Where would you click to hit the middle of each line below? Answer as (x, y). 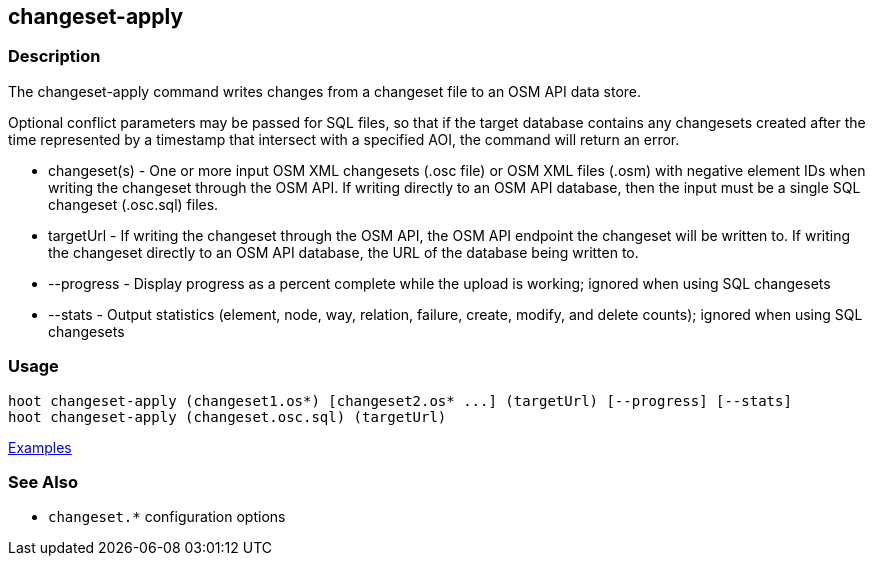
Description (54, 56)
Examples (40, 447)
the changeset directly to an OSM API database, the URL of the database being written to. (343, 252)
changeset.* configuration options (167, 517)
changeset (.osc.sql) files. (133, 204)
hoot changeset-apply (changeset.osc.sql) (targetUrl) (227, 416)
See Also (43, 481)
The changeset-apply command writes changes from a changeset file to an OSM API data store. (325, 91)
